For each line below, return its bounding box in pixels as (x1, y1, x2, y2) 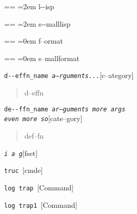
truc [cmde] (4, 165, 43, 176)
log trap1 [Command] (4, 199, 77, 210)
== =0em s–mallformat (4, 52, 80, 63)
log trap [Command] (4, 182, 74, 192)
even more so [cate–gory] (4, 113, 83, 124)
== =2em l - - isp (4, 1, 54, 11)
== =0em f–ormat (4, 35, 63, 46)
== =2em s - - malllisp (4, 18, 71, 29)
